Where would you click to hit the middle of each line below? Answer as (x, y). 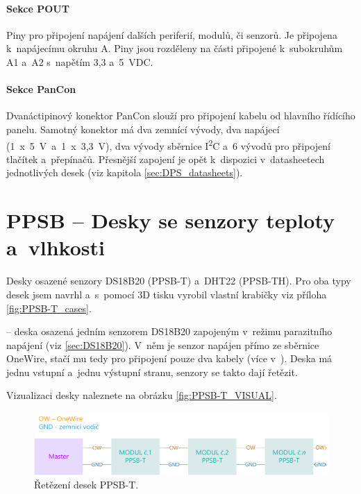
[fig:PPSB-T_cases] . (49, 308)
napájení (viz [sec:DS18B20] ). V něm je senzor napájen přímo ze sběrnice (163, 344)
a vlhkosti (56, 247)
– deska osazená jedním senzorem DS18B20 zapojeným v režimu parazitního (169, 331)
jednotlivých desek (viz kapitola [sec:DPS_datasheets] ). (125, 172)
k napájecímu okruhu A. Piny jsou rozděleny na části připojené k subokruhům (175, 48)
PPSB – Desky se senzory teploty (171, 220)
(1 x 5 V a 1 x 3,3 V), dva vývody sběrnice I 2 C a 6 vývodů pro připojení (168, 144)
